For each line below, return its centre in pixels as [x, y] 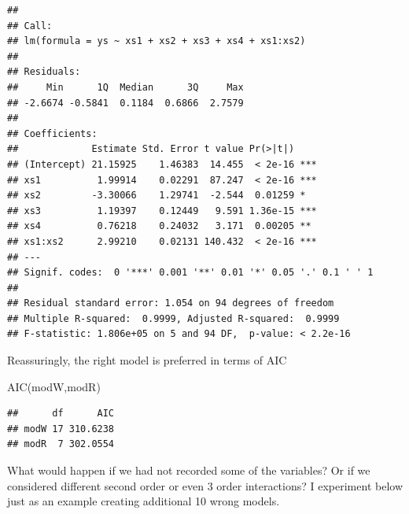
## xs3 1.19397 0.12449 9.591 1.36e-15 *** [162, 211]
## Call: [30, 26]
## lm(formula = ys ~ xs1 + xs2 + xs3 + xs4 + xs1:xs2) [157, 41]
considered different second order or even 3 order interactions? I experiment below [205, 485]
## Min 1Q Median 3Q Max [125, 87]
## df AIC [61, 414]
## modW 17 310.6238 [61, 429]
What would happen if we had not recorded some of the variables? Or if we [189, 470]
